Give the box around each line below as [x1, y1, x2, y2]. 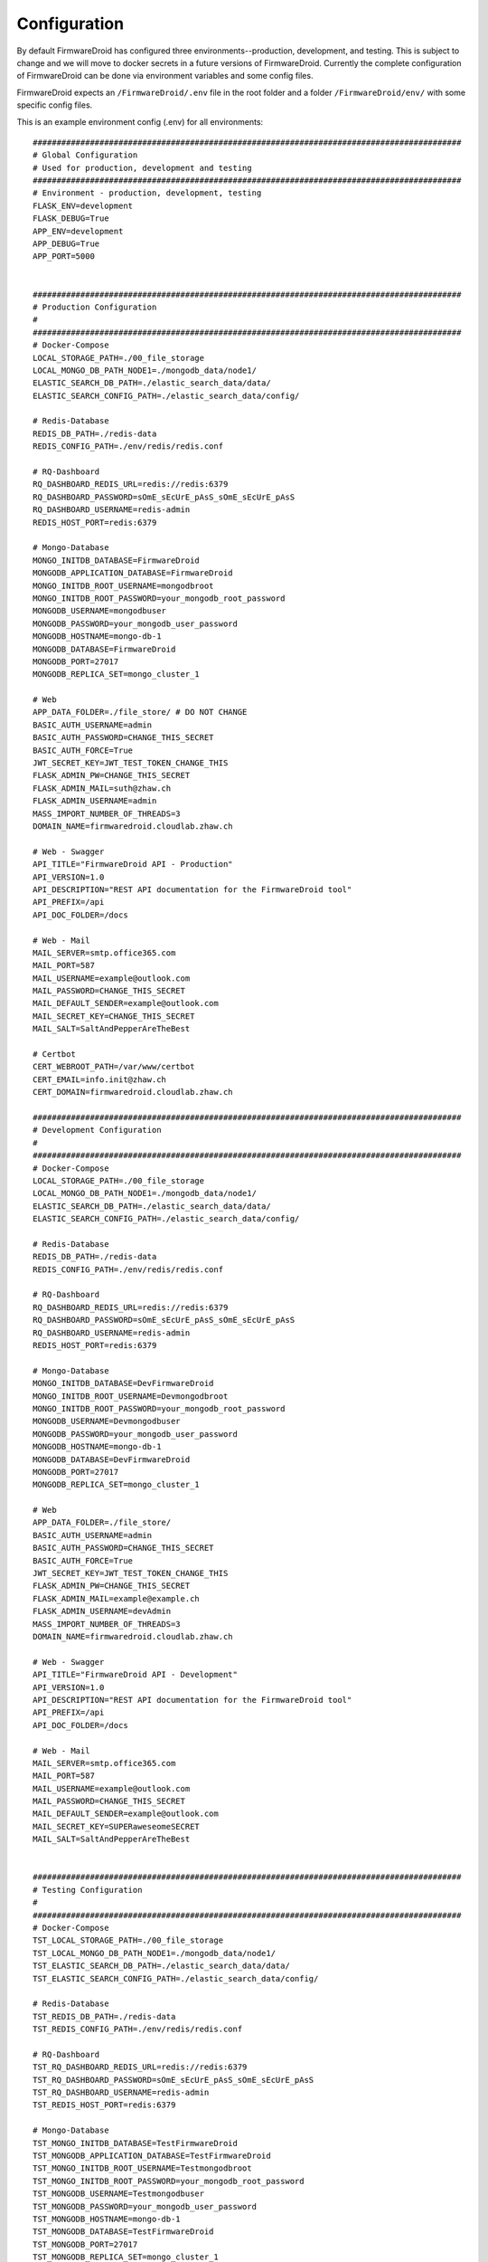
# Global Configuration [33, 150, 138, 160]
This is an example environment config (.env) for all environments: [16, 116, 264, 127]
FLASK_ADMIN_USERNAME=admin [33, 796, 157, 806]
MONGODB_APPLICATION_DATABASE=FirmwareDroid [33, 568, 234, 578]
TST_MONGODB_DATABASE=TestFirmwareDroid [33, 2227, 214, 2237]
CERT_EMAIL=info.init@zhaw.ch [33, 1074, 167, 1085]
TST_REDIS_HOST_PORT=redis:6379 [33, 2100, 176, 2110]
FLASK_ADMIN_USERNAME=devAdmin [33, 1606, 172, 1617]
